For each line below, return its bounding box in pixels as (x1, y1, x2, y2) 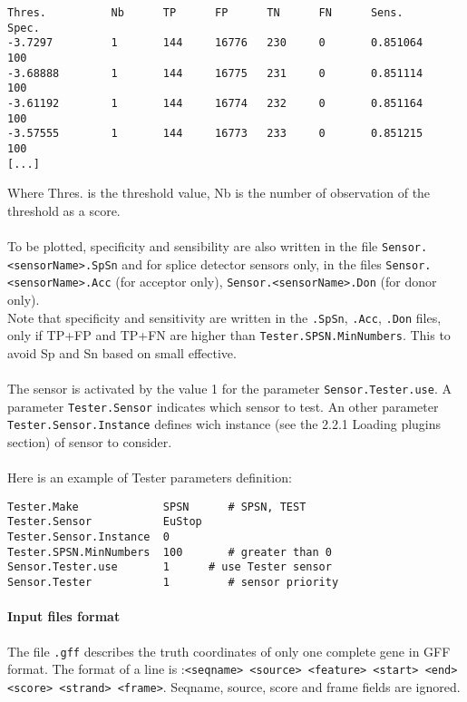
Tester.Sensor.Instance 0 (7, 531, 170, 544)
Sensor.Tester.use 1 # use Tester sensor (7, 561, 332, 574)
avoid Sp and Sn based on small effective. (7, 343, 237, 362)
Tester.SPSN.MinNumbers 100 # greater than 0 (7, 545, 332, 559)
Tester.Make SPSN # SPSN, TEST (7, 500, 306, 513)
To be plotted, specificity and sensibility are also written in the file (7, 237, 378, 255)
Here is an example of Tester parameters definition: (7, 468, 292, 487)
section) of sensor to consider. (7, 433, 172, 452)
